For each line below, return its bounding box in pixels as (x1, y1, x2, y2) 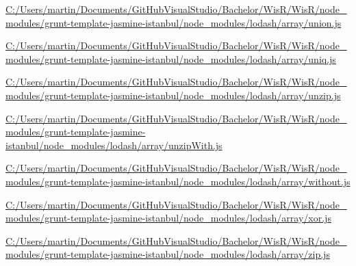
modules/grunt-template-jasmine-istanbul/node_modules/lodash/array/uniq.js (5, 51, 336, 66)
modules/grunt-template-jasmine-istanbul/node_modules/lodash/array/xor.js (5, 211, 331, 225)
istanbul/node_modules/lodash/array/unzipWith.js (5, 137, 222, 152)
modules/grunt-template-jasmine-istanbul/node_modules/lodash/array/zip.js (5, 247, 330, 261)
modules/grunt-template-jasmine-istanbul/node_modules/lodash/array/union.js (5, 15, 342, 29)
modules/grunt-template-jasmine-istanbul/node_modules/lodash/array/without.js (5, 174, 351, 188)
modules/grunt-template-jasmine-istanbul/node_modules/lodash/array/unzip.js (5, 88, 341, 102)
